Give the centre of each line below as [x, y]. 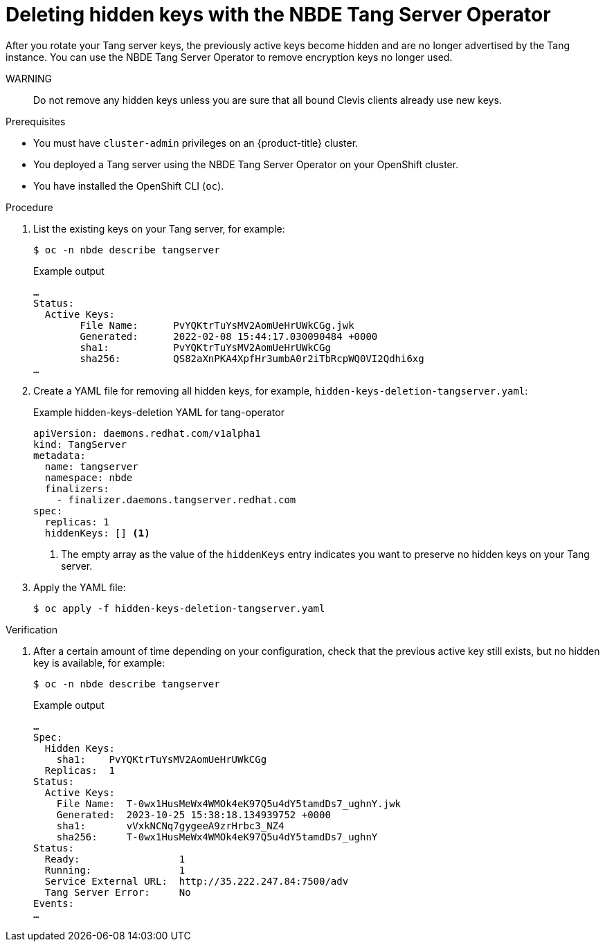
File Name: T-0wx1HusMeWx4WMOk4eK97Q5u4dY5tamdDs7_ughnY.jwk [229, 803]
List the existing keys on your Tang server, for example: [159, 228]
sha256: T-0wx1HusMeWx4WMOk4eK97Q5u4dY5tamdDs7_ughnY [217, 837]
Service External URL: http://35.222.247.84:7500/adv [197, 881]
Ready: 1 [115, 859]
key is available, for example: [99, 662]
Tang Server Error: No [118, 892]
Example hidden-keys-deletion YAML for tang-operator [159, 412]
